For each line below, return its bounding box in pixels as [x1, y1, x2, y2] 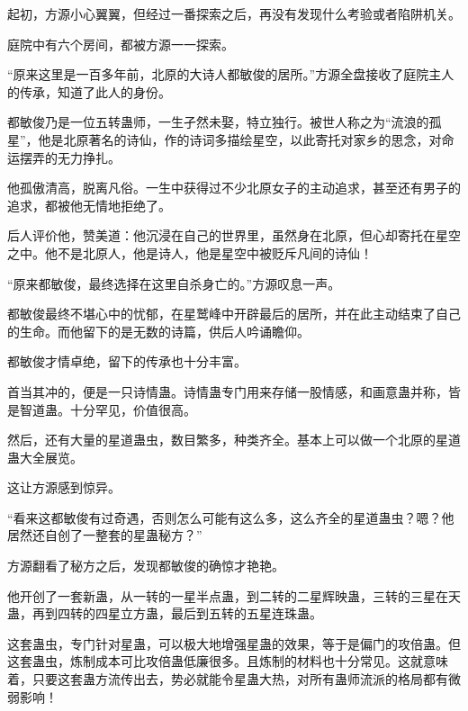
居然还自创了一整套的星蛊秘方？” [7, 526, 202, 544]
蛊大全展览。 [7, 447, 83, 466]
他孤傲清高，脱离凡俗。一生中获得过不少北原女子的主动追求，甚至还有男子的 [7, 178, 461, 197]
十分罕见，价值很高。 [69, 400, 196, 418]
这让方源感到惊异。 [7, 478, 121, 497]
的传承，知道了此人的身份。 [7, 82, 171, 101]
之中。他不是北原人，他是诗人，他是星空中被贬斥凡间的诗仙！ [7, 243, 373, 262]
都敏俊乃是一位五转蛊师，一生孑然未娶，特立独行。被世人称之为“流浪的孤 [7, 112, 442, 131]
